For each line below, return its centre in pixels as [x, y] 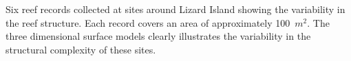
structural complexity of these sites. [81, 49]
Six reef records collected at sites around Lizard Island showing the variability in [175, 9]
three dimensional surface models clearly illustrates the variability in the [158, 36]
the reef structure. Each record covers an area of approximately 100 [148, 22]
